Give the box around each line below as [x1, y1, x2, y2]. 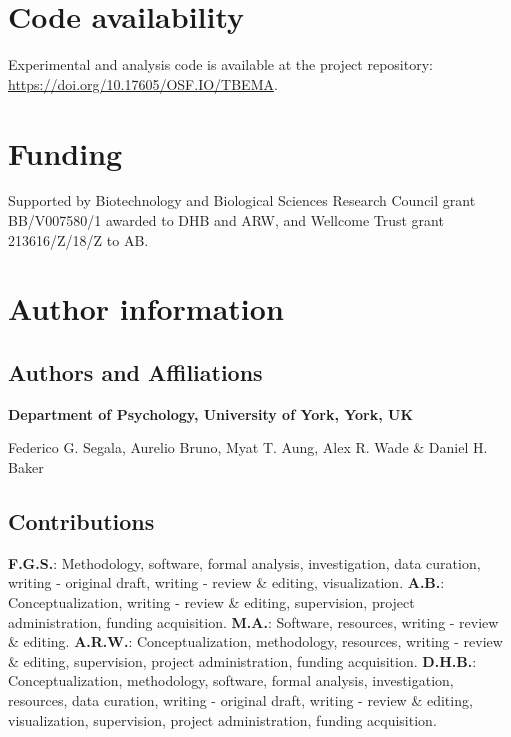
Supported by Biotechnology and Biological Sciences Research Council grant [8, 190, 476, 211]
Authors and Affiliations [8, 356, 263, 387]
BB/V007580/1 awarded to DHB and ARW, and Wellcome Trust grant [8, 210, 444, 231]
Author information [8, 288, 284, 329]
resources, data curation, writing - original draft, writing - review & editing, [8, 689, 473, 710]
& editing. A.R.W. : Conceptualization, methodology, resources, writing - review [8, 631, 503, 652]
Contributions [8, 505, 155, 536]
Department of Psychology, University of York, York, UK [8, 403, 414, 424]
